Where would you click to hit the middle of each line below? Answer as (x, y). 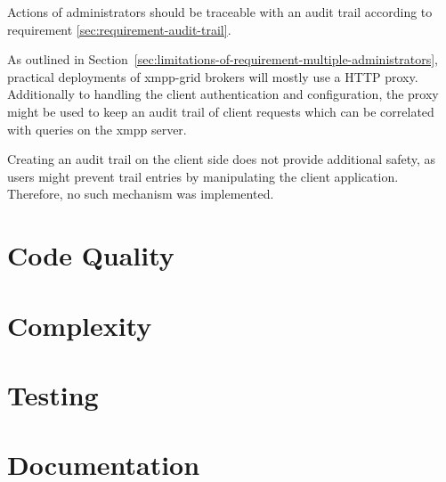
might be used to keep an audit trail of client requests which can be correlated (221, 111)
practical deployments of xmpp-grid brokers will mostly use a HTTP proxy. (213, 76)
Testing (53, 394)
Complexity (80, 325)
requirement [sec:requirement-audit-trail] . (119, 29)
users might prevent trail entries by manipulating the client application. (203, 176)
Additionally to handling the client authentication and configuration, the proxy (223, 94)
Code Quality (91, 255)
